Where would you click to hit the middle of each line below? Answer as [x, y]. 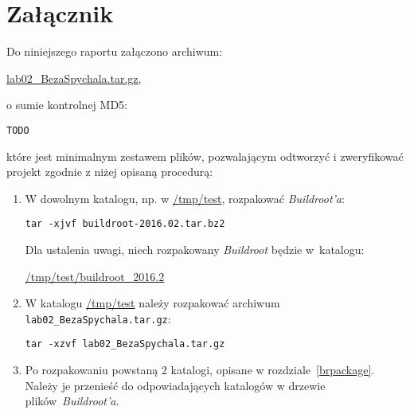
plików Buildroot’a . [72, 401]
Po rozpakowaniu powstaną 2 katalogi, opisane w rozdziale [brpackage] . [200, 370]
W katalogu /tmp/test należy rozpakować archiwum [152, 303]
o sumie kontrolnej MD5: [67, 105]
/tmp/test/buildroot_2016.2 [95, 276]
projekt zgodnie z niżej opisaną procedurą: [110, 172]
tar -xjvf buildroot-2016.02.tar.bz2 [125, 224]
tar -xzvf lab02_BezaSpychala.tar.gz [125, 344]
